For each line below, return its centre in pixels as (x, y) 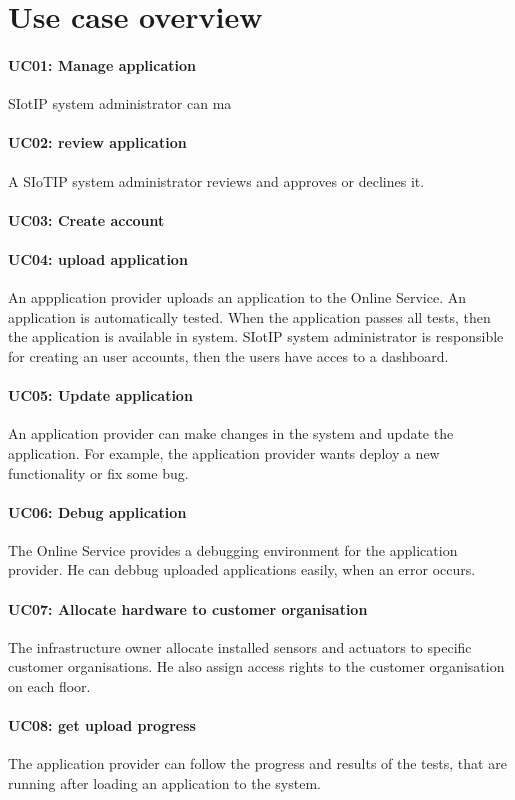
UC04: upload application (98, 258)
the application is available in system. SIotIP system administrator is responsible (256, 336)
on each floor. (49, 686)
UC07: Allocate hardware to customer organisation (188, 608)
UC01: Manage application (102, 64)
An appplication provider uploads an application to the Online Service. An (237, 297)
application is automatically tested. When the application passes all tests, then (249, 316)
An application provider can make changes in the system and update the (231, 433)
